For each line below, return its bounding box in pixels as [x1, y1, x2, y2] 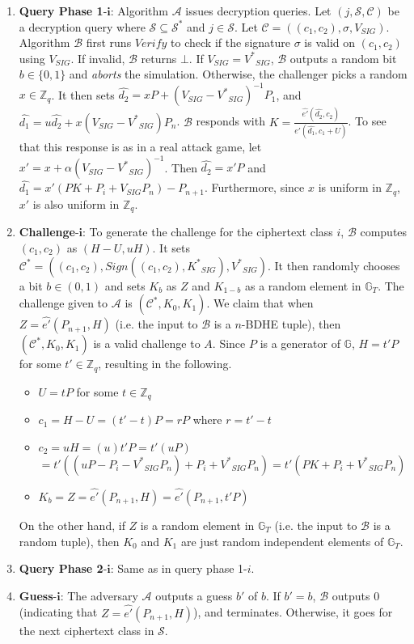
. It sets [152, 239, 190, 256]
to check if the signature [171, 34, 290, 51]
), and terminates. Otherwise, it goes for [193, 604, 393, 621]
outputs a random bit [289, 49, 397, 66]
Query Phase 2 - [19, 560, 108, 577]
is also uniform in [32, 195, 120, 212]
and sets [104, 277, 146, 294]
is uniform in [318, 179, 382, 196]
